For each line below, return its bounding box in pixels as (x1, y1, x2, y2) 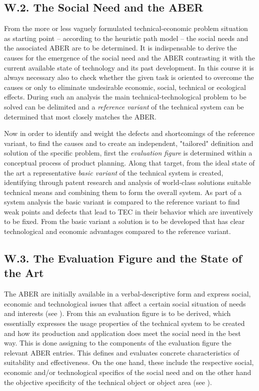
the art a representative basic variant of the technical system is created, (4, 167, 223, 177)
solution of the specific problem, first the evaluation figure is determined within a (4, 147, 252, 158)
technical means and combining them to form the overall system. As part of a (4, 186, 242, 197)
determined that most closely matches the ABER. (4, 111, 156, 121)
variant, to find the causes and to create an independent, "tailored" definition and (4, 137, 253, 148)
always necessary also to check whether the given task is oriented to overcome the (4, 72, 254, 82)
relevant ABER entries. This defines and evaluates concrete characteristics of (4, 347, 239, 357)
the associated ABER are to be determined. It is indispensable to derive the (4, 42, 237, 53)
